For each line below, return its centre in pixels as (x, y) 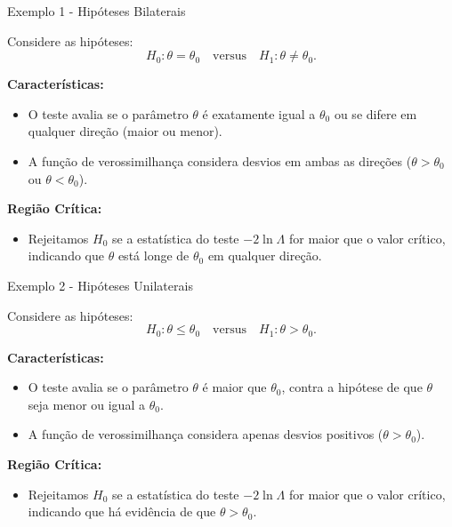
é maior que (234, 387)
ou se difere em (375, 113)
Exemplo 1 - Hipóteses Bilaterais (97, 11)
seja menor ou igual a (86, 404)
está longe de (153, 256)
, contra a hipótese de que (352, 387)
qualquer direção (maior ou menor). (125, 131)
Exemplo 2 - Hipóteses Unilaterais (100, 285)
